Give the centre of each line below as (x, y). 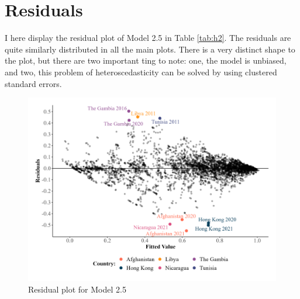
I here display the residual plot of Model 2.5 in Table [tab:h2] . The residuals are (148, 38)
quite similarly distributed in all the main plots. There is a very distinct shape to (150, 49)
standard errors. (33, 83)
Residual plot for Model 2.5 (77, 289)
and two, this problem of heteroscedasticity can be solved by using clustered (141, 72)
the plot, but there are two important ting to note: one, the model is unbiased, (146, 60)
